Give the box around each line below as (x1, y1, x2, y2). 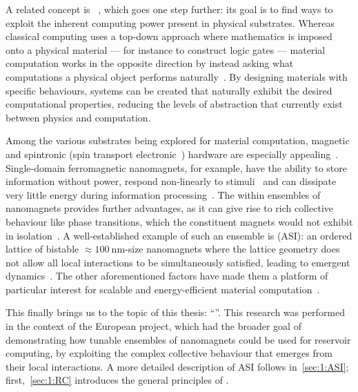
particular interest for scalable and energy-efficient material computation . (6, 282, 320, 296)
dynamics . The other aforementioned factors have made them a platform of (6, 268, 328, 283)
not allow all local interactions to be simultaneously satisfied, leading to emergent (6, 255, 350, 269)
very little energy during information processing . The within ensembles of (6, 187, 321, 202)
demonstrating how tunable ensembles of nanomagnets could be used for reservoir (6, 332, 351, 346)
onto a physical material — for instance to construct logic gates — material (6, 42, 326, 57)
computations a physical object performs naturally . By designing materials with (6, 69, 348, 84)
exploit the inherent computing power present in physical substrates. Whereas (6, 15, 335, 30)
